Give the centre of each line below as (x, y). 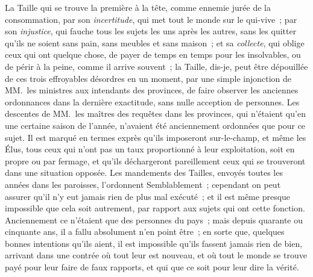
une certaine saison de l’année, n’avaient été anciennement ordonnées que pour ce (155, 125)
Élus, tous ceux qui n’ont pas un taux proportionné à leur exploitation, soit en (150, 149)
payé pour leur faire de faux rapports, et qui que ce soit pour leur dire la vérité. (152, 267)
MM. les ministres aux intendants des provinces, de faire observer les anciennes (152, 90)
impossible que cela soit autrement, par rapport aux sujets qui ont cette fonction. (155, 208)
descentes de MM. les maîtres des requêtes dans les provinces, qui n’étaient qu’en (155, 114)
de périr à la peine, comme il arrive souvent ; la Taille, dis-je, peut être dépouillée (156, 66)
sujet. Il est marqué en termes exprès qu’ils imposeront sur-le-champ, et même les (156, 137)
